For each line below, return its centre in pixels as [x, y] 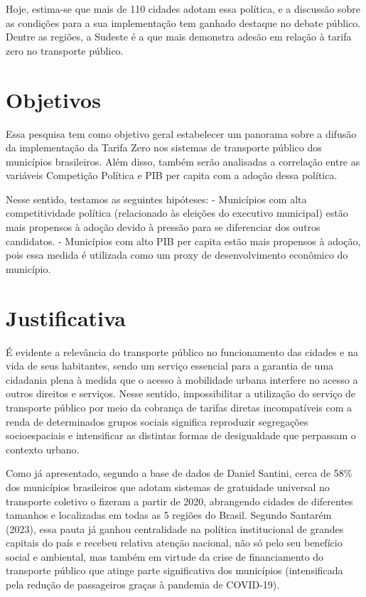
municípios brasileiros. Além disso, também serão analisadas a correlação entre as [183, 161]
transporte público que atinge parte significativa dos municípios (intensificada [174, 570]
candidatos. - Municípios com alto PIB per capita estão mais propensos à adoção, [183, 241]
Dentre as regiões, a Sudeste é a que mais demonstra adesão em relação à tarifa [179, 37]
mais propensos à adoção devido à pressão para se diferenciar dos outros [163, 227]
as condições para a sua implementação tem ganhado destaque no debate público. [183, 22]
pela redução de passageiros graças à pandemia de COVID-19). [143, 585]
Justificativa [66, 317]
